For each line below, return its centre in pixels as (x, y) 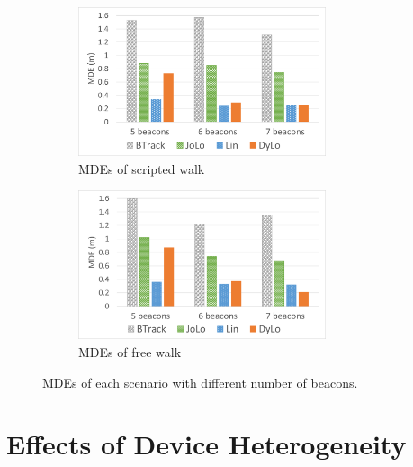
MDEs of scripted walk (142, 168)
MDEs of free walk (130, 352)
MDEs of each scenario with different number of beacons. (200, 382)
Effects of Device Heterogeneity (206, 444)
